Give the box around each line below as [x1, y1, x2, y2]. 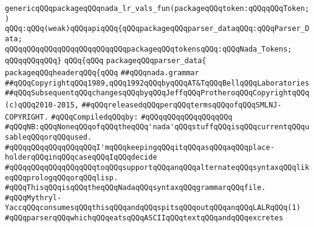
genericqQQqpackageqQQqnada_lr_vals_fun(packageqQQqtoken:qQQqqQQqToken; [5, 4, 310, 13]
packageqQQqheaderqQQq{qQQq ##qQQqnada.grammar [5, 68, 199, 77]
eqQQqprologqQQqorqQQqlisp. [5, 173, 118, 182]
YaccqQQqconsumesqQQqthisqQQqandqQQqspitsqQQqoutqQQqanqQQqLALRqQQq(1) [5, 203, 301, 212]
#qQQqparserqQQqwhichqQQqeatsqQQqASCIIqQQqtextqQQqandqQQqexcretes [5, 214, 284, 223]
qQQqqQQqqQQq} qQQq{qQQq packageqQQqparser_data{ [5, 56, 206, 66]
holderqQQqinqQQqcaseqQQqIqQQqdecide [5, 153, 157, 162]
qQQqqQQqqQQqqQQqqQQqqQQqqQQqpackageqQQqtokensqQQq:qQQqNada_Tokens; [5, 44, 292, 53]
